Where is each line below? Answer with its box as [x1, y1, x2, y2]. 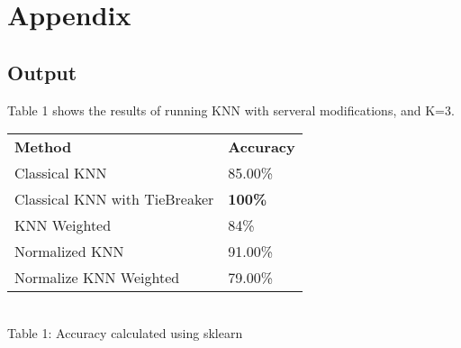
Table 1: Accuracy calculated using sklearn [7, 323, 243, 342]
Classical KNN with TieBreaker [14, 188, 214, 210]
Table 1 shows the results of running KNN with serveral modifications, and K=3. [7, 100, 455, 119]
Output [7, 58, 77, 86]
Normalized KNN [14, 241, 124, 262]
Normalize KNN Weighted [14, 267, 180, 288]
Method [14, 136, 72, 158]
